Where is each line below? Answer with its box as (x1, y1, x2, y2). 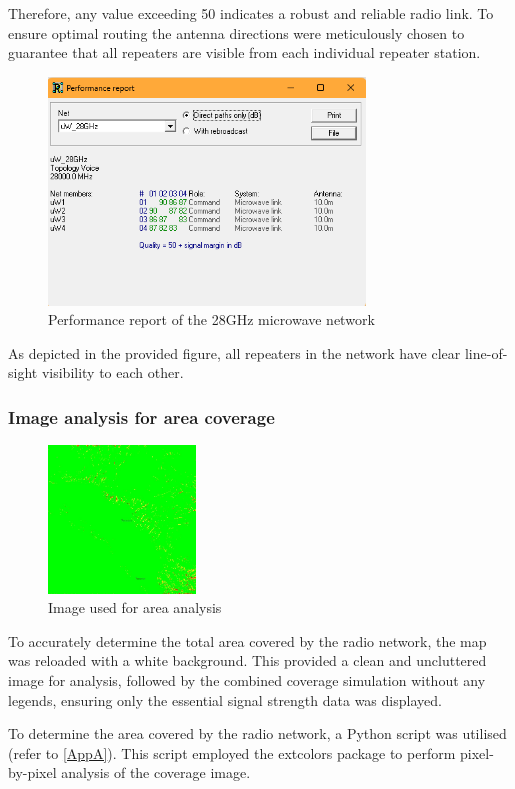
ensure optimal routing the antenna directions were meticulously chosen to (8, 22, 465, 43)
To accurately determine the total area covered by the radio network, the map (8, 630, 487, 651)
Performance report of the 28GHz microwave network (48, 309, 375, 330)
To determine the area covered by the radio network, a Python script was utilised (8, 723, 507, 744)
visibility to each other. (41, 362, 184, 383)
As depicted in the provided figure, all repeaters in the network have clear (8, 342, 461, 363)
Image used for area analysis (48, 597, 222, 618)
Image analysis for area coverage (8, 405, 275, 429)
